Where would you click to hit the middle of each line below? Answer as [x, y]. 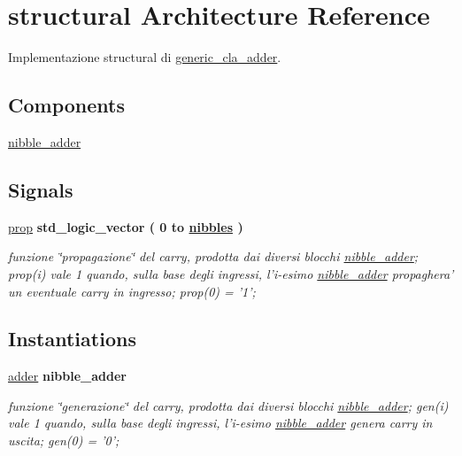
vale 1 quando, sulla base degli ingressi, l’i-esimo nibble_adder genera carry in [220, 423]
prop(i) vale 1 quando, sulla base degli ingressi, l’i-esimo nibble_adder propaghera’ [231, 273]
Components [66, 105]
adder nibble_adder [67, 376]
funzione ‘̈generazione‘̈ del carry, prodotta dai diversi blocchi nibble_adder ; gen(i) [228, 405]
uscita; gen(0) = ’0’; [64, 441]
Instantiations [72, 339]
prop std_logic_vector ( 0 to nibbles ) [126, 226]
